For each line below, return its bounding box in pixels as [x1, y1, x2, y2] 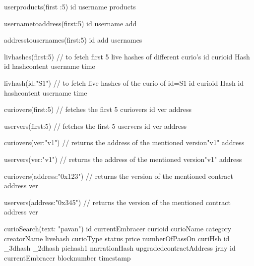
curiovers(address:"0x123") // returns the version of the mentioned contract [4, 170, 233, 181]
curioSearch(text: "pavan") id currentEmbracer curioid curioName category [4, 223, 232, 233]
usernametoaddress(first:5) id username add [4, 18, 137, 28]
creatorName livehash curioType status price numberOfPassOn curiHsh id [4, 233, 230, 243]
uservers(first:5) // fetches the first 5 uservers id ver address [4, 120, 187, 131]
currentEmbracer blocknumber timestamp [4, 252, 131, 263]
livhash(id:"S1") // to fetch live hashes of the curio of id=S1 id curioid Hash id [4, 77, 244, 88]
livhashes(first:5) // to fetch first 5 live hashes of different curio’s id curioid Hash [4, 51, 250, 61]
